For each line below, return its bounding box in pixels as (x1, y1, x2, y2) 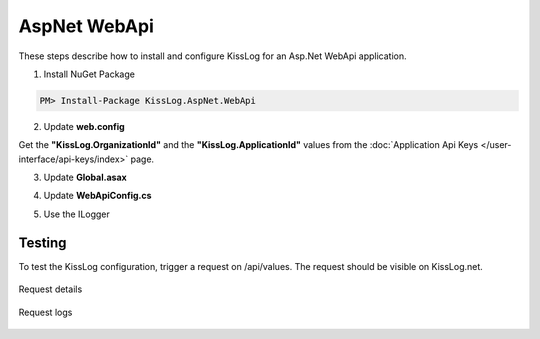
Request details (18, 283, 83, 295)
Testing (18, 234, 67, 251)
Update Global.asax (43, 171, 127, 184)
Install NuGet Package (43, 68, 135, 80)
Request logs (18, 306, 73, 318)
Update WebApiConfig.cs (43, 190, 152, 202)
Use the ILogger (43, 208, 110, 220)
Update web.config (43, 120, 125, 132)
